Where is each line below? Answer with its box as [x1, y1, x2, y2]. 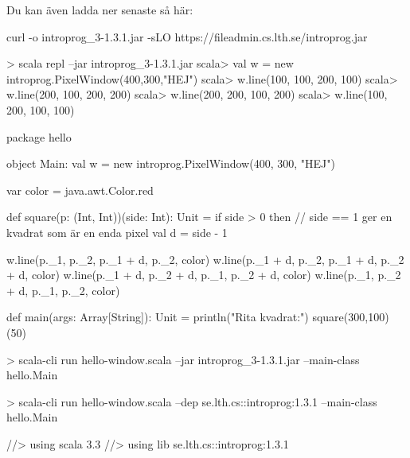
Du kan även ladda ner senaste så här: [6, 2, 193, 17]
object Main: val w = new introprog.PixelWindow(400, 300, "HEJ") [6, 155, 335, 172]
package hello [6, 128, 72, 145]
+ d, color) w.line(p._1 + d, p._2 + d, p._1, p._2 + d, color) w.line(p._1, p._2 [6, 266, 401, 283]
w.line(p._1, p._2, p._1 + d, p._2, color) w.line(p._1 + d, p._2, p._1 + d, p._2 [6, 250, 404, 267]
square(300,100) [312, 309, 389, 325]
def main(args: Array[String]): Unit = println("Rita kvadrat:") [6, 309, 309, 325]
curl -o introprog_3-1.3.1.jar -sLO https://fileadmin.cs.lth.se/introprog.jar [6, 28, 368, 45]
